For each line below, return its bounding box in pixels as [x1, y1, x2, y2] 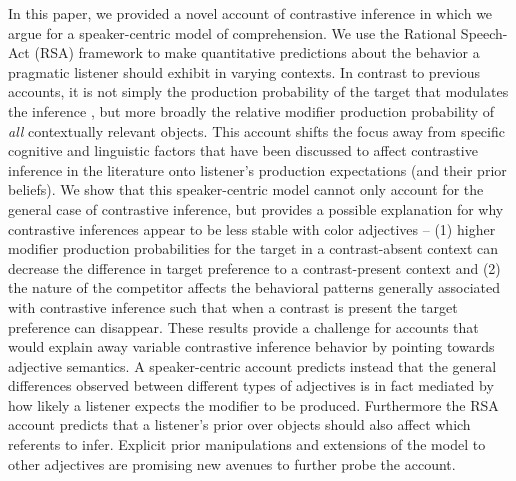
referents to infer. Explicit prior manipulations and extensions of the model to [8, 434, 486, 455]
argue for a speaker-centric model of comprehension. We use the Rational [8, 22, 457, 43]
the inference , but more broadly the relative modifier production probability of [8, 100, 495, 121]
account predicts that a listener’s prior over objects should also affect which [8, 414, 471, 435]
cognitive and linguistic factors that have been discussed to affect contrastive [8, 140, 478, 161]
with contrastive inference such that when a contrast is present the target [8, 296, 458, 317]
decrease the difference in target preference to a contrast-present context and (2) [8, 257, 501, 278]
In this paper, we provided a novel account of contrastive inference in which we [8, 3, 493, 23]
